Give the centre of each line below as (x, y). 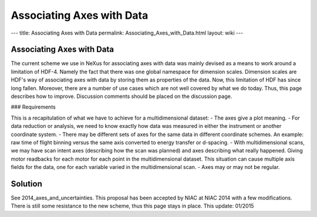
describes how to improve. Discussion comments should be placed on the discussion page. (122, 96)
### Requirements (33, 107)
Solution (26, 184)
